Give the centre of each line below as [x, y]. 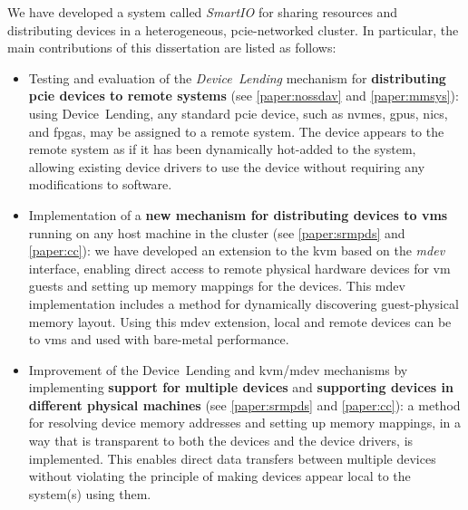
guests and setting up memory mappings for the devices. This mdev [217, 286]
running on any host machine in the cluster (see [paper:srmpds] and [217, 232]
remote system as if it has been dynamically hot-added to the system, [222, 149]
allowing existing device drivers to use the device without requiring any [227, 166]
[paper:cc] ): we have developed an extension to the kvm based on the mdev [237, 250]
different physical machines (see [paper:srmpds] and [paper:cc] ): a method [244, 404]
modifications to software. [100, 184]
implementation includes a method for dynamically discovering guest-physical [244, 303]
